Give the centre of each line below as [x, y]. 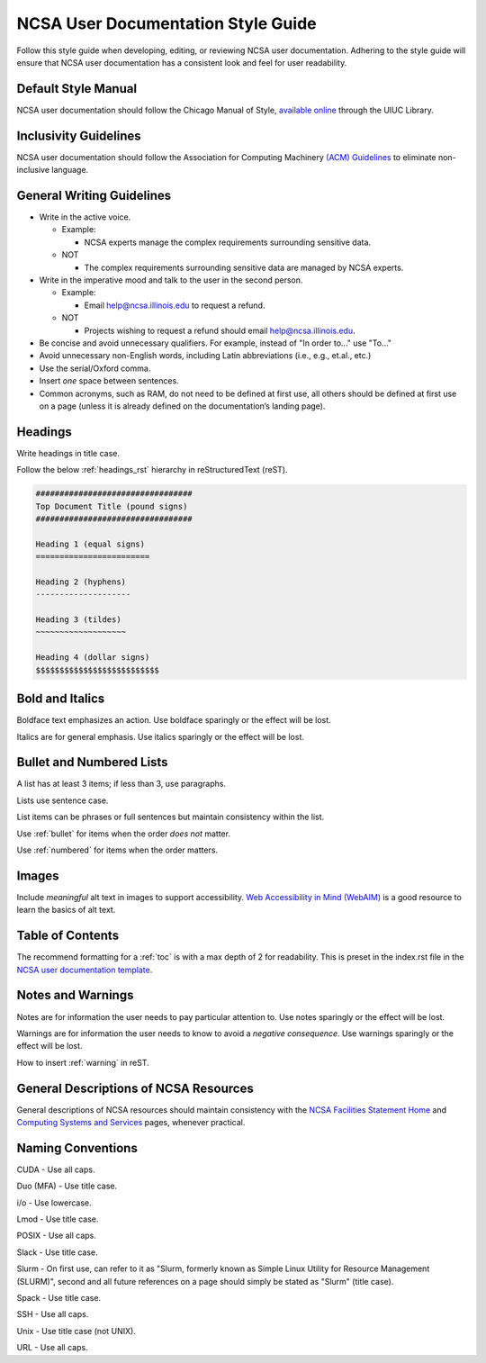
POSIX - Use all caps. [56, 1236]
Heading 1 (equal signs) [90, 544]
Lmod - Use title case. [58, 1219]
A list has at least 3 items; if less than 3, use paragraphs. [121, 784]
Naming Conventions [77, 1148]
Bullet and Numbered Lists [92, 762]
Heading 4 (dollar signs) [93, 658]
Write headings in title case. [68, 453]
